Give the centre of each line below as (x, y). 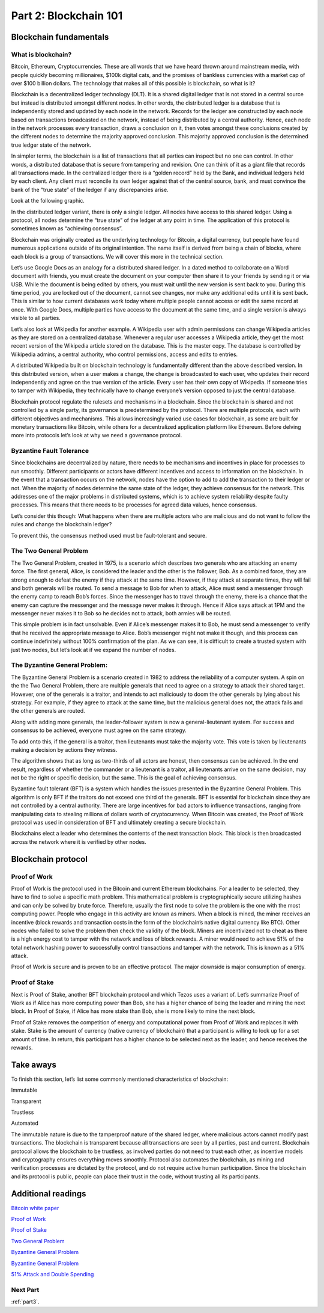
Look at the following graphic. (48, 201)
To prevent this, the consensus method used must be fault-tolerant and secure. (109, 535)
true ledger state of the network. (51, 145)
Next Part (25, 1290)
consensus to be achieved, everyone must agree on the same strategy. (99, 730)
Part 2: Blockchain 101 (67, 16)
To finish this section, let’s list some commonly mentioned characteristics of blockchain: (120, 1079)
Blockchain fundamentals (60, 37)
